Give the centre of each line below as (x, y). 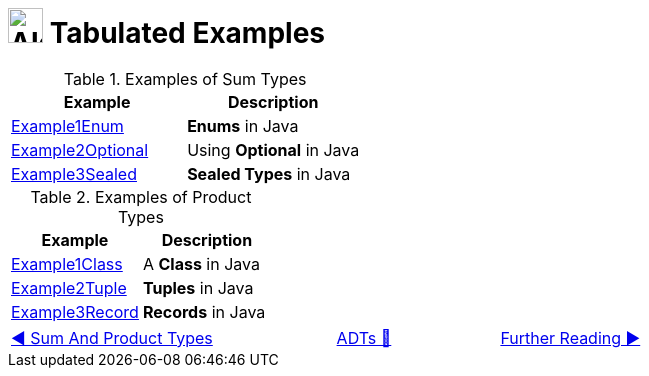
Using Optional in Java (273, 149)
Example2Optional (80, 149)
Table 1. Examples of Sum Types (185, 78)
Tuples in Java (198, 287)
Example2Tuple (69, 287)
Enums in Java (243, 125)
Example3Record (75, 311)
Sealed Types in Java (269, 173)
